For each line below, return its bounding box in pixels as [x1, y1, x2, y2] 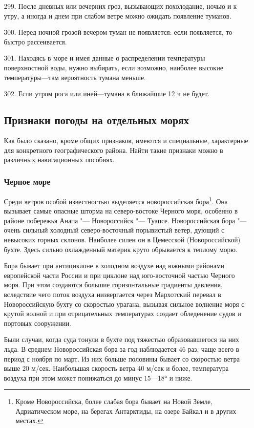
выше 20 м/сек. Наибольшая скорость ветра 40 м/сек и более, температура [4, 363, 229, 373]
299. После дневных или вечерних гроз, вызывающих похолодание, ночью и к [4, 1, 237, 11]
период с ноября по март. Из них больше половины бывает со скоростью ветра [4, 353, 240, 364]
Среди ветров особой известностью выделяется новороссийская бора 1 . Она [4, 194, 228, 206]
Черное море [4, 175, 50, 187]
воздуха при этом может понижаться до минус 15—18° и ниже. [4, 372, 192, 383]
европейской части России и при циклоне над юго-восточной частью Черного [4, 270, 235, 280]
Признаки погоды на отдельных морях [4, 112, 189, 128]
